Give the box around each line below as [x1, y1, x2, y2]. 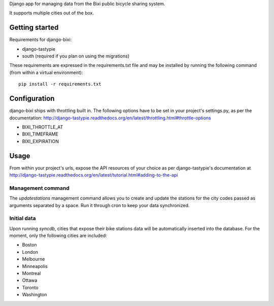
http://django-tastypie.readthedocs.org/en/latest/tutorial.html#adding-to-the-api [9, 172, 178, 178]
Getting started [9, 23, 59, 32]
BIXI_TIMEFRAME [22, 131, 58, 137]
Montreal [22, 270, 41, 277]
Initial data [9, 215, 36, 222]
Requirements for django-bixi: [9, 37, 72, 43]
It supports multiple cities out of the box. [9, 10, 94, 16]
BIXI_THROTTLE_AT [22, 124, 63, 130]
